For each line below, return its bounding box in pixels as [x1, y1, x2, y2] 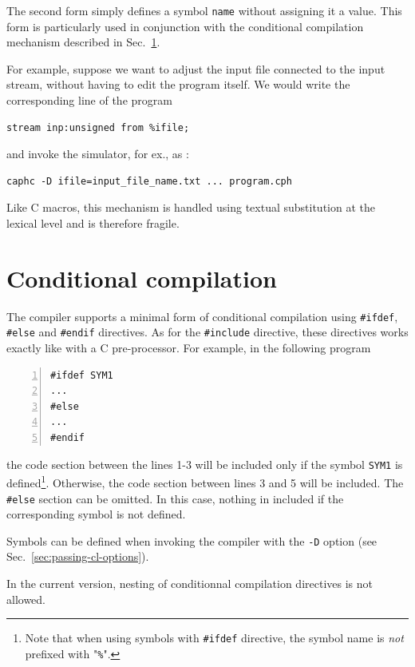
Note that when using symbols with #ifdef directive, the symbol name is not [25, 629, 404, 646]
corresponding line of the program [6, 92, 172, 109]
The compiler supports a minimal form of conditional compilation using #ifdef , [6, 308, 398, 324]
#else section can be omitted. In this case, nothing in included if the [6, 490, 344, 506]
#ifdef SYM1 [50, 369, 113, 381]
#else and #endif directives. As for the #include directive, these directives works [6, 324, 409, 340]
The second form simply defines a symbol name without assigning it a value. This [6, 2, 402, 18]
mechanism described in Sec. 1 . [6, 34, 160, 50]
